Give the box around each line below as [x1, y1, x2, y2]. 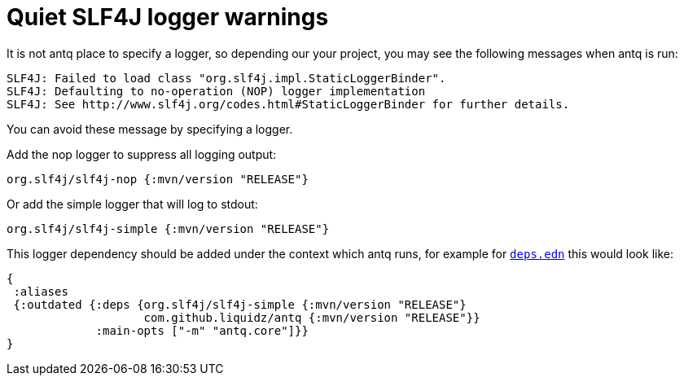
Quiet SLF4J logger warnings [7, 3, 329, 31]
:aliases [13, 284, 68, 298]
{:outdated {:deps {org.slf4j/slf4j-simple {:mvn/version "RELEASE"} [13, 297, 467, 311]
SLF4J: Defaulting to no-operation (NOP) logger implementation [7, 84, 426, 98]
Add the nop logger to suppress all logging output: [7, 147, 277, 161]
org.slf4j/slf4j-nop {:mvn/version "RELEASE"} [7, 172, 309, 186]
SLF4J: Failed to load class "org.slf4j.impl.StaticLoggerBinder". [7, 71, 446, 85]
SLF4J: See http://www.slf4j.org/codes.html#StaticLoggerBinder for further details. [7, 97, 570, 111]
